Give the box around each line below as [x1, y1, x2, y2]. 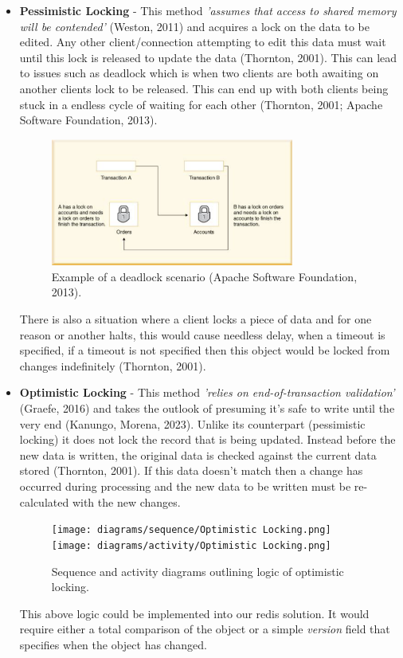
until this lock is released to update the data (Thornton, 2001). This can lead [19, 49, 397, 65]
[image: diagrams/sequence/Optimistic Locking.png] [51, 524, 331, 536]
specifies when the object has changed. [19, 636, 207, 652]
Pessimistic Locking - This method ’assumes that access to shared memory [19, 2, 397, 18]
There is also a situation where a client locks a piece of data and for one [19, 311, 372, 327]
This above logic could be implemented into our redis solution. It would [19, 605, 370, 621]
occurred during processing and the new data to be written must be [19, 478, 351, 495]
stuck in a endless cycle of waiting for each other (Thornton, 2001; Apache [19, 96, 383, 112]
